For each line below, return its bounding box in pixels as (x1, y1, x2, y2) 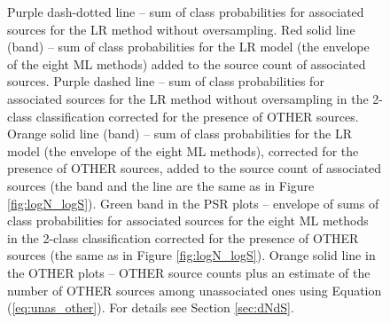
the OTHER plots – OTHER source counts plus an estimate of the (7, 263, 370, 281)
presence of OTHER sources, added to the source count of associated (7, 159, 382, 177)
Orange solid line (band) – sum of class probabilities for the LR (7, 124, 353, 143)
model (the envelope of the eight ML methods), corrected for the (7, 141, 359, 160)
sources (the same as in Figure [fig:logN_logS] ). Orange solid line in (7, 246, 376, 264)
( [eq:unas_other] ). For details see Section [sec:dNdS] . (7, 298, 294, 317)
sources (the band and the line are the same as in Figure (7, 176, 315, 194)
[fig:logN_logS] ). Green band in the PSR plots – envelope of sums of (7, 193, 379, 212)
